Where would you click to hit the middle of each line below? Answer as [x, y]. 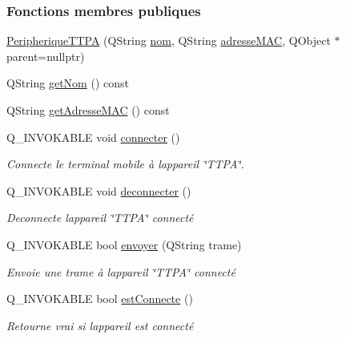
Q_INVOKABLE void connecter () [93, 137]
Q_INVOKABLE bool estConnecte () [100, 299]
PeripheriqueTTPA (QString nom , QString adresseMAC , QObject [169, 40]
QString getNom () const [68, 83]
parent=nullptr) [46, 56]
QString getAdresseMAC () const [88, 110]
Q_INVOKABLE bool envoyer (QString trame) [124, 244]
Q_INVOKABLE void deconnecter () [99, 190]
